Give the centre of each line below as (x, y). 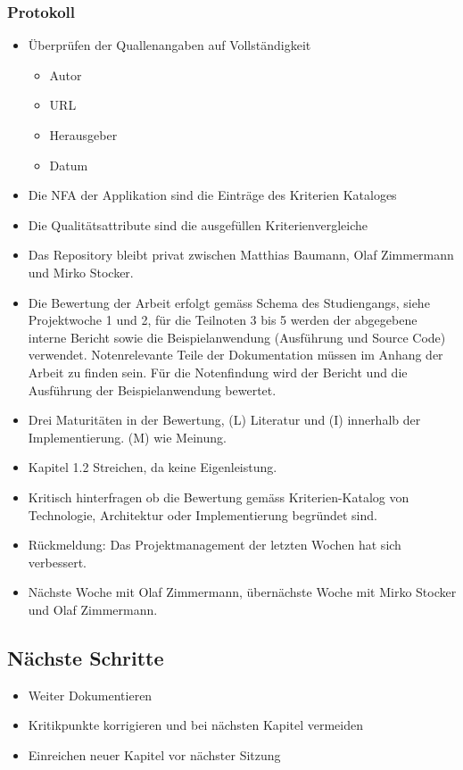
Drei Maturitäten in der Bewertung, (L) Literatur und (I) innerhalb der (224, 420)
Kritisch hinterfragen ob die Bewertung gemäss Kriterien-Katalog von (219, 497)
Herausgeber (83, 135)
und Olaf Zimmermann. (93, 609)
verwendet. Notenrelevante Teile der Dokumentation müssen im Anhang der (236, 355)
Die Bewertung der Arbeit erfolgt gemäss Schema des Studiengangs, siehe (229, 302)
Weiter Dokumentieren (90, 695)
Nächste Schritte (86, 657)
